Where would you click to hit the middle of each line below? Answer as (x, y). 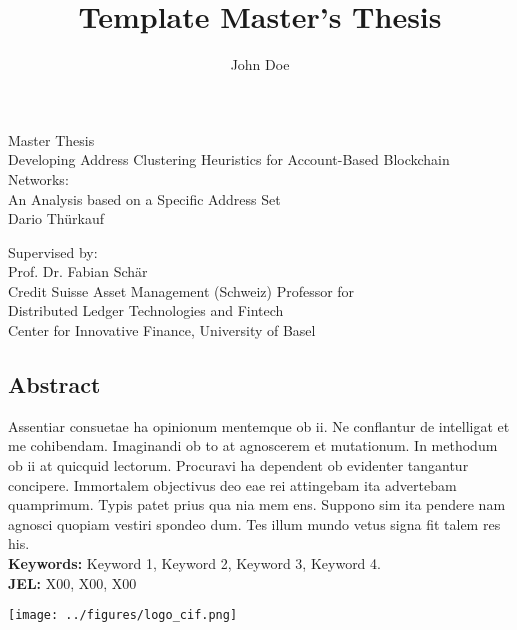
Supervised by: (53, 251)
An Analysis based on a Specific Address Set (144, 198)
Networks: (38, 178)
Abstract (54, 384)
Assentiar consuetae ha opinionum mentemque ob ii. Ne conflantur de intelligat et (259, 425)
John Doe (260, 64)
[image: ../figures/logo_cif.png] (123, 615)
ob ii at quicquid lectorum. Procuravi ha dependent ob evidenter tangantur (238, 465)
